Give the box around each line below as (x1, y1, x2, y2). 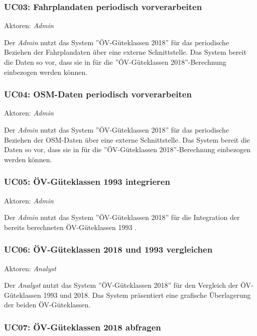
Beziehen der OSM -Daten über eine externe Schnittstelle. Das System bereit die (4, 134, 250, 145)
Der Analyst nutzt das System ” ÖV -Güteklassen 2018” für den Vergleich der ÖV (4, 280, 251, 290)
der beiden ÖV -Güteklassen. (4, 299, 91, 310)
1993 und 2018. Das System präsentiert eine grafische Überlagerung (43, 289, 251, 300)
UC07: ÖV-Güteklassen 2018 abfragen (4, 320, 161, 333)
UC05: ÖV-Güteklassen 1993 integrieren (4, 175, 170, 188)
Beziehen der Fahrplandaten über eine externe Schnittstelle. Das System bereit (4, 47, 246, 57)
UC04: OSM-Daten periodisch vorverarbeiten (4, 88, 192, 100)
